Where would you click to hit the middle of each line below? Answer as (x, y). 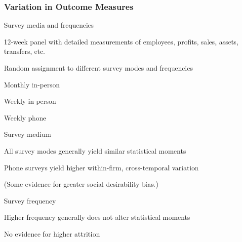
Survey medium (28, 134)
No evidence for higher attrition (52, 233)
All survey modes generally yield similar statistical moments (95, 150)
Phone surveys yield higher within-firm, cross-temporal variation (101, 167)
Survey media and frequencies (49, 25)
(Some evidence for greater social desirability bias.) (81, 184)
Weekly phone (25, 117)
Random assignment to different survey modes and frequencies (99, 68)
